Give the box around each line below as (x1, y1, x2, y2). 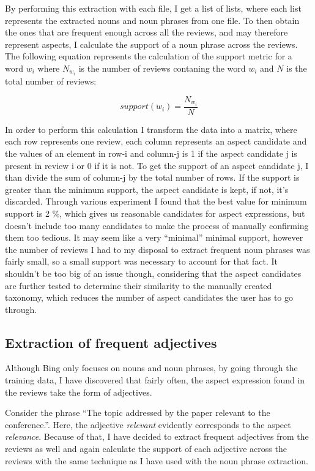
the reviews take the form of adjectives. (5, 385, 152, 398)
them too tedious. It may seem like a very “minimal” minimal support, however (5, 231, 303, 244)
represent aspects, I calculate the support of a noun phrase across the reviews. (5, 37, 298, 50)
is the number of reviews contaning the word (78, 61, 246, 74)
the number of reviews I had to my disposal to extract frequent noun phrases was (5, 243, 310, 255)
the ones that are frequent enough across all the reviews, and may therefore (5, 26, 288, 39)
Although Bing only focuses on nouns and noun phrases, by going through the (5, 361, 298, 374)
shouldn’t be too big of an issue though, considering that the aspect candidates (5, 266, 302, 279)
